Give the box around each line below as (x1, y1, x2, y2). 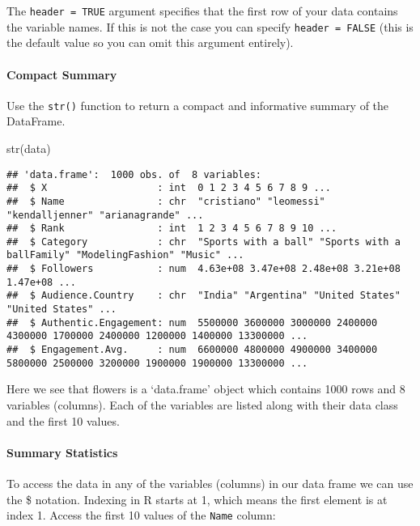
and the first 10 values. (6, 412, 120, 429)
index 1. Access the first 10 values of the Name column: (6, 507, 276, 524)
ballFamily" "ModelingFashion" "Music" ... (6, 249, 244, 261)
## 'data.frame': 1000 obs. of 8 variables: (6, 168, 261, 180)
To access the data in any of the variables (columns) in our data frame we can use (6, 474, 414, 491)
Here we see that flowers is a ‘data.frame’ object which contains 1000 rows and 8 (6, 380, 405, 397)
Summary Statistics (6, 443, 118, 460)
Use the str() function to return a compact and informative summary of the (6, 96, 389, 113)
